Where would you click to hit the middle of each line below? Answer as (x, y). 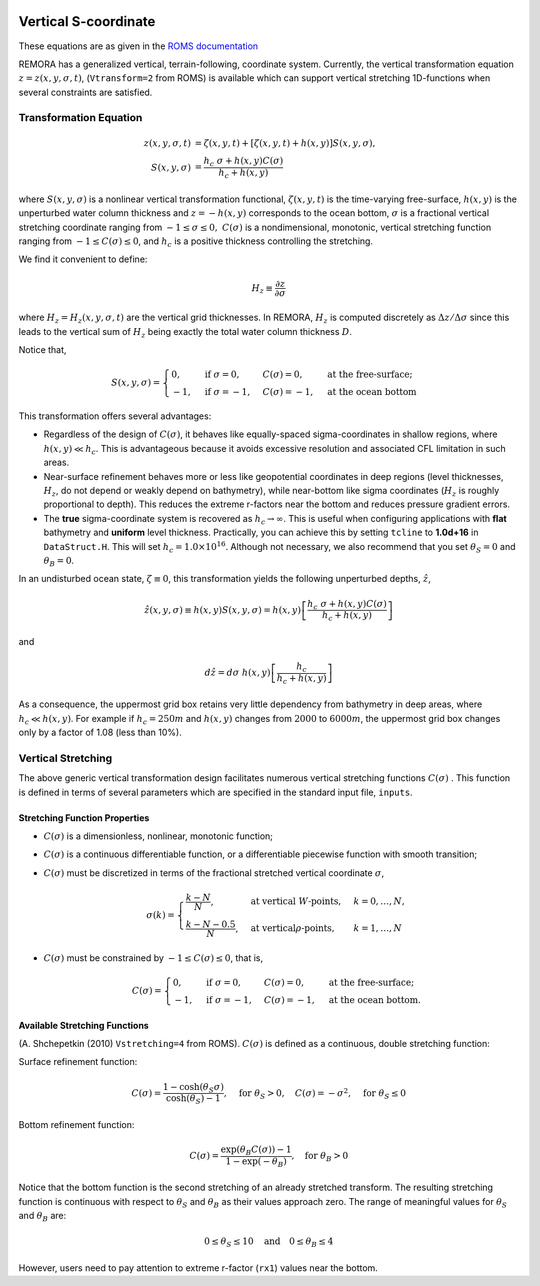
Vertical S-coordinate (87, 21)
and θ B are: (42, 1217)
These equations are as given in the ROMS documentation (138, 46)
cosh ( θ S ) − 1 (193, 1100)
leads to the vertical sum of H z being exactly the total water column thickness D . (185, 332)
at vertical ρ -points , (292, 928)
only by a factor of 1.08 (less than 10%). (100, 732)
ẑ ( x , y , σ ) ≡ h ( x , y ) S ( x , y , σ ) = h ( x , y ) (222, 609)
